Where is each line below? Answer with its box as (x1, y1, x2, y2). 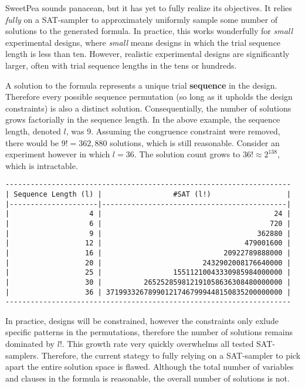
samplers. (5, 349, 39, 361)
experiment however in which (5, 148, 110, 160)
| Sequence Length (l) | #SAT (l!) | (5, 190, 291, 198)
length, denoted (5, 124, 61, 137)
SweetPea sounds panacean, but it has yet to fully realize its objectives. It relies (5, 2, 292, 14)
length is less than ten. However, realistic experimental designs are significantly (5, 48, 290, 60)
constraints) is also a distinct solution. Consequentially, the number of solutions (5, 102, 292, 114)
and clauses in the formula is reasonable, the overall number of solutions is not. (5, 372, 290, 384)
